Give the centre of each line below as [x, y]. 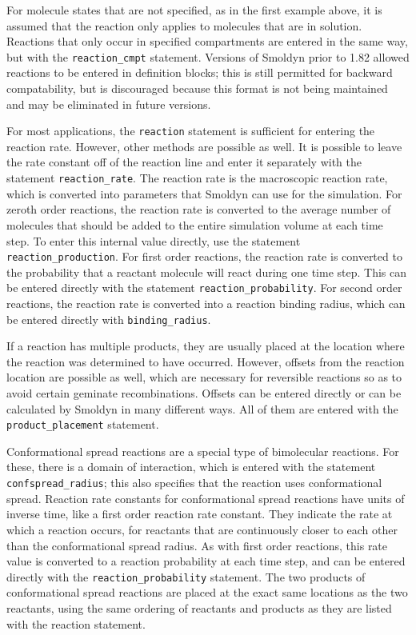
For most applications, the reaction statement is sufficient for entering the [191, 131]
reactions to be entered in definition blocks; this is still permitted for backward [200, 72]
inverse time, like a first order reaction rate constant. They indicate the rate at [200, 514]
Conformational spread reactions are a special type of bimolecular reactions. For [203, 451]
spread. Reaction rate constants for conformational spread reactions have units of [206, 498]
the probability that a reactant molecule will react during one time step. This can [207, 272]
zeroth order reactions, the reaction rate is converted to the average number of [199, 209]
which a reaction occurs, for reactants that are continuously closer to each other [202, 529]
